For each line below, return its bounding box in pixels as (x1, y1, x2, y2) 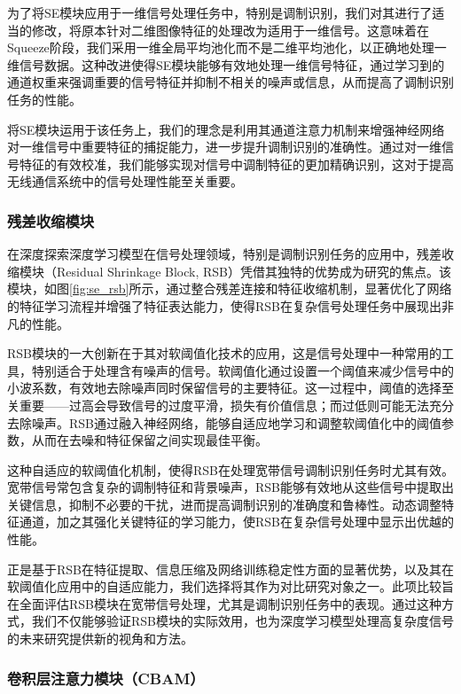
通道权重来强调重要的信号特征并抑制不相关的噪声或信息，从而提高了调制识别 (7, 73, 454, 91)
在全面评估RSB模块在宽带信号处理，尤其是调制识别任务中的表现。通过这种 (7, 594, 441, 612)
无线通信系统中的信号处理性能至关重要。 (7, 172, 243, 191)
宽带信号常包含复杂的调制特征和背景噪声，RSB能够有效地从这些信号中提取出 (7, 478, 454, 496)
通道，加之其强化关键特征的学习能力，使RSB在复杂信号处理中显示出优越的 (19, 512, 454, 531)
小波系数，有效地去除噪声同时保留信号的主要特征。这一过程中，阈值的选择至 (7, 378, 454, 397)
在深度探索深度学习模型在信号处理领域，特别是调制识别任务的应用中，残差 (7, 245, 441, 263)
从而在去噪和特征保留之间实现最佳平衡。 (31, 431, 268, 449)
